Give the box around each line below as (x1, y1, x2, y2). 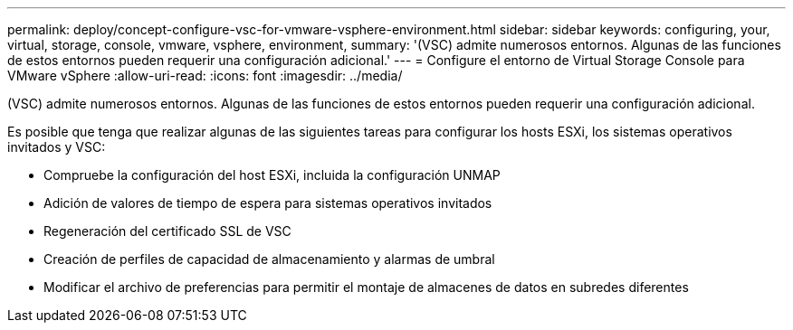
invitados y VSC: (7, 139, 106, 155)
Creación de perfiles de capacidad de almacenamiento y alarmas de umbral (43, 251, 495, 267)
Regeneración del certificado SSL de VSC (43, 223, 291, 239)
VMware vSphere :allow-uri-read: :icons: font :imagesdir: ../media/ (7, 68, 403, 83)
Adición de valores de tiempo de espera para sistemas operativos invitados (43, 195, 492, 211)
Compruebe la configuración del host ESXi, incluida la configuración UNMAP (43, 167, 501, 183)
